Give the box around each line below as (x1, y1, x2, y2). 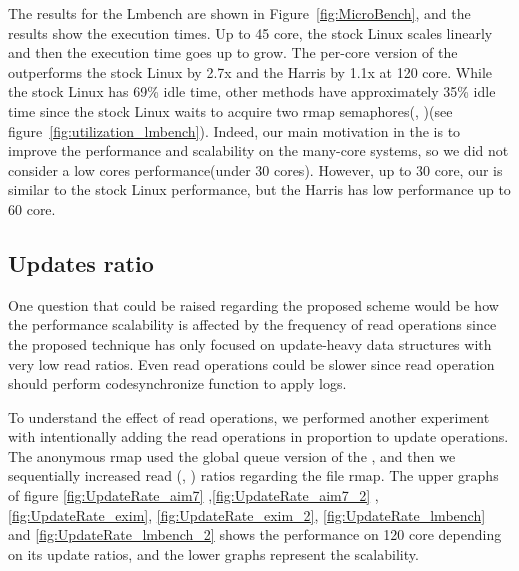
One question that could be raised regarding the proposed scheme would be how (8, 294, 499, 315)
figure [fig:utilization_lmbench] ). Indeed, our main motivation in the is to (8, 120, 461, 141)
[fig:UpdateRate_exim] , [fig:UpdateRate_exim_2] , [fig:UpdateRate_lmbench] (8, 504, 486, 525)
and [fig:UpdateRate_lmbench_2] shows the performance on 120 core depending (8, 524, 502, 545)
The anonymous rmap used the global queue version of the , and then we (8, 445, 456, 466)
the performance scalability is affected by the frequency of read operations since (8, 314, 497, 335)
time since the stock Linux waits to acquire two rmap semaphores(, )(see (8, 100, 453, 121)
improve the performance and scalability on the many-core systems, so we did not (8, 140, 509, 161)
